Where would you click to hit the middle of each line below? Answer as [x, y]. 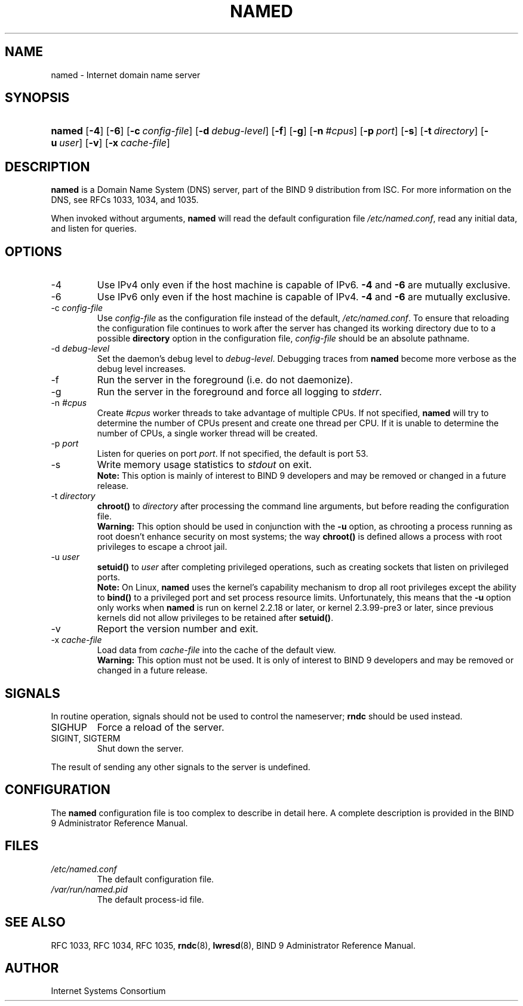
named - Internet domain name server [126, 75]
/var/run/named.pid [89, 889]
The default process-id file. [150, 899]
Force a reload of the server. [161, 727]
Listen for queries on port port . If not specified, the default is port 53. [233, 454]
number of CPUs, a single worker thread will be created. [207, 433]
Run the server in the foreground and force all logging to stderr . [239, 392]
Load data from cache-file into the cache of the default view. [216, 650]
